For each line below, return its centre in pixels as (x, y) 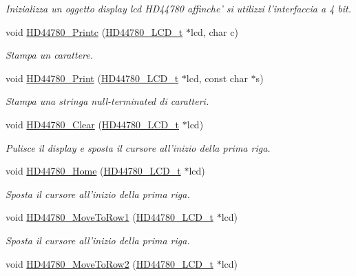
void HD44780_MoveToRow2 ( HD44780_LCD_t (109, 263)
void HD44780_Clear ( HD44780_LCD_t (93, 124)
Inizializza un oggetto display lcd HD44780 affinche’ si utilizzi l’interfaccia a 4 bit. (178, 8)
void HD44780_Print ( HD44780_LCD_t (92, 78)
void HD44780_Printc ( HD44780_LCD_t (94, 31)
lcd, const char (217, 78)
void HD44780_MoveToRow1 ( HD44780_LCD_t (109, 217)
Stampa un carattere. (50, 55)
